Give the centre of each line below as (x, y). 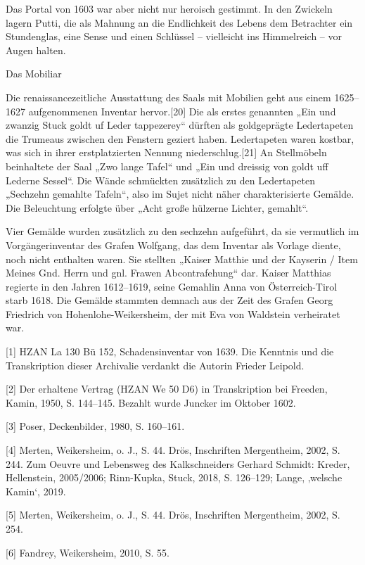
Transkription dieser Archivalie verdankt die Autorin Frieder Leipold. (155, 365)
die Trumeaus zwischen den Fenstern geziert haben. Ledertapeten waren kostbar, (180, 138)
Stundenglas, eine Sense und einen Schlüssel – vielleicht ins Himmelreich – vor (174, 36)
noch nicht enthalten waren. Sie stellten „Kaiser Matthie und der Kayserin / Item (182, 259)
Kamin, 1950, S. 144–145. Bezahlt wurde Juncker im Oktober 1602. (151, 402)
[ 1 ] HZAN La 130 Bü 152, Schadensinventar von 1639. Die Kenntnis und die (170, 351)
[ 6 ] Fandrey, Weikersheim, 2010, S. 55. (88, 552)
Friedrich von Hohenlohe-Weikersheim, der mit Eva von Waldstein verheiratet (173, 313)
